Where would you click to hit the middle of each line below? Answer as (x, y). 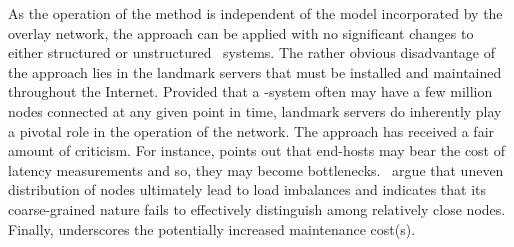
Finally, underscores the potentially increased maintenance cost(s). (212, 228)
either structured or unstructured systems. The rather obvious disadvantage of (251, 52)
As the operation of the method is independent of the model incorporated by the (255, 13)
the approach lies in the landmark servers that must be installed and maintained (255, 71)
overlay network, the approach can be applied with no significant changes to (241, 32)
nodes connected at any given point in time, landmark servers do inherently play (255, 110)
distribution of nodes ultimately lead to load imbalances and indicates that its (247, 189)
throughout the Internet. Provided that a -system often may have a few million (250, 91)
